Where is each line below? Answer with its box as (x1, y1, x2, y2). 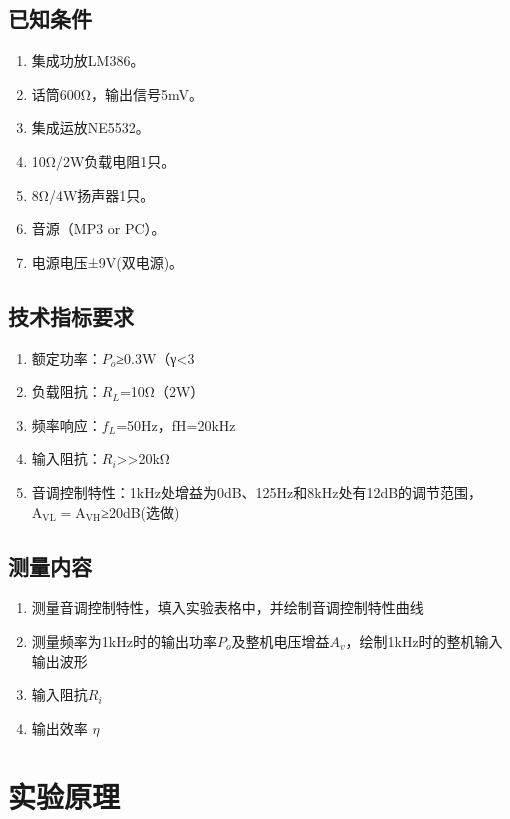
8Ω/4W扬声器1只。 (31, 184, 155, 205)
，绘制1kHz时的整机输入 (345, 630, 503, 651)
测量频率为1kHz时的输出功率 (31, 630, 217, 651)
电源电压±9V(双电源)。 (31, 251, 184, 272)
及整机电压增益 (231, 630, 330, 651)
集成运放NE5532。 (31, 117, 150, 138)
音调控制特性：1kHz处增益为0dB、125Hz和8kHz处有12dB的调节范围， (31, 481, 483, 502)
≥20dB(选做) (101, 501, 180, 522)
